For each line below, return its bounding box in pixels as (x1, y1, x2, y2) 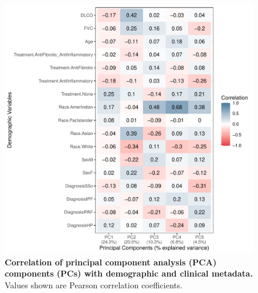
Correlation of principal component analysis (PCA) (5, 255, 217, 268)
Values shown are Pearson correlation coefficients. (5, 278, 183, 291)
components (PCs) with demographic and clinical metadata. (5, 267, 253, 279)
